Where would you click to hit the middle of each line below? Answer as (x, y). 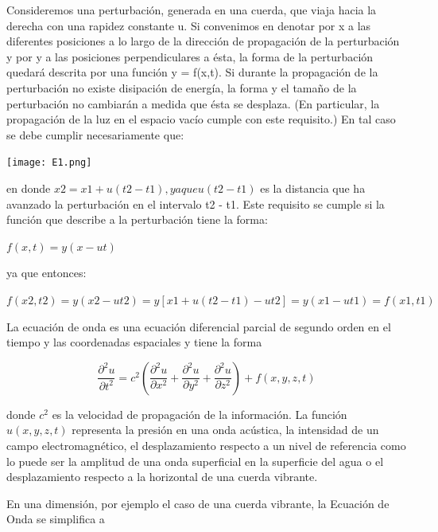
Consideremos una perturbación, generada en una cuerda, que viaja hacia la (192, 10)
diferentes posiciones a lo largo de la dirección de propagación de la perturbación (203, 41)
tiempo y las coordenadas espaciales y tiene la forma (134, 342)
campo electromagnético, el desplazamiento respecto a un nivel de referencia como (206, 445)
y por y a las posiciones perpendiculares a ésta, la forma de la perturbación (190, 56)
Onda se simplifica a (56, 519)
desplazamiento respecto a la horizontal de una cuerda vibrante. (162, 477)
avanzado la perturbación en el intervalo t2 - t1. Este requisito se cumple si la (196, 203)
